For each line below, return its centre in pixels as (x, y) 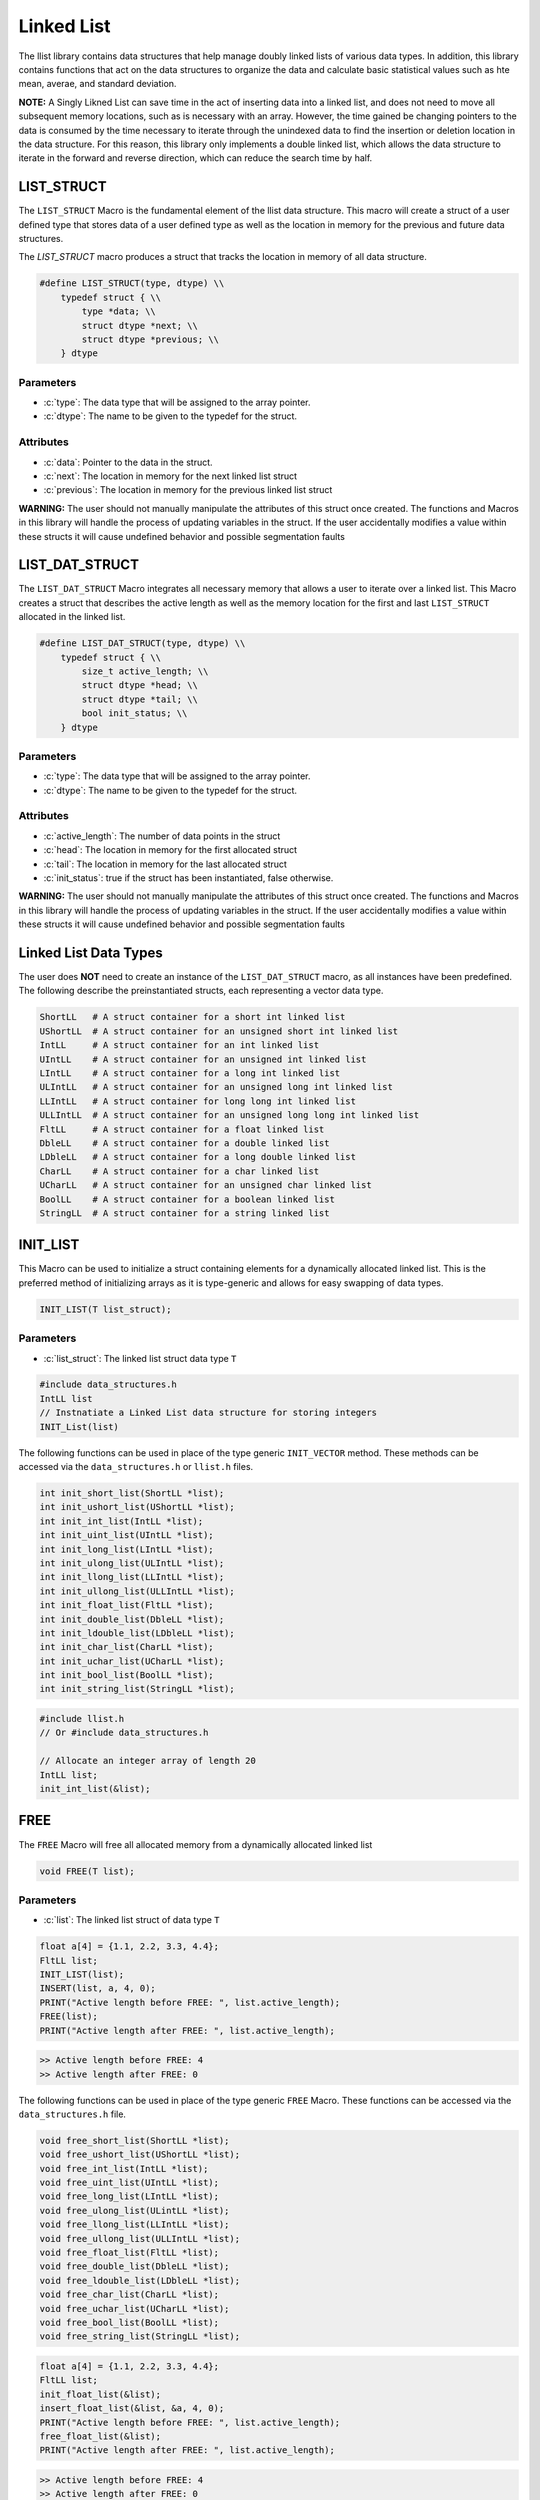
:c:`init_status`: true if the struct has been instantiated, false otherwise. (188, 877)
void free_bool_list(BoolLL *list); (129, 2322)
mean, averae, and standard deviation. (97, 84)
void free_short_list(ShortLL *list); (134, 2140)
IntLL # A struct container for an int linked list (179, 1045)
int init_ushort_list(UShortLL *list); (137, 1507)
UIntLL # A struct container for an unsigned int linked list (203, 1059)
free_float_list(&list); (100, 2436)
